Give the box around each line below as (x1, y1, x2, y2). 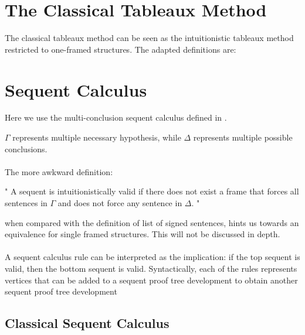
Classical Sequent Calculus (5, 314, 170, 332)
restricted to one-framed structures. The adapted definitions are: (5, 43, 236, 55)
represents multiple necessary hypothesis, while (12, 131, 181, 143)
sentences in (5, 197, 48, 208)
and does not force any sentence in (57, 197, 182, 208)
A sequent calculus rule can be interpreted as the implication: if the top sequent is (5, 251, 300, 263)
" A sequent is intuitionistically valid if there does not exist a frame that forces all (5, 185, 299, 197)
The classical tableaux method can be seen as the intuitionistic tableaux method (5, 32, 294, 44)
